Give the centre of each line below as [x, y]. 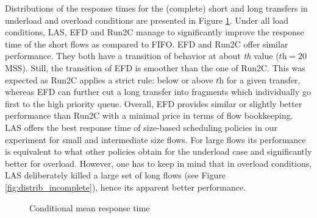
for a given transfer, [263, 79]
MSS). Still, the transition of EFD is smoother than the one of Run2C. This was [155, 67]
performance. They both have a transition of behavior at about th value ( [142, 56]
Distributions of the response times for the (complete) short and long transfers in [156, 8]
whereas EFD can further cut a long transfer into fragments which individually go [158, 92]
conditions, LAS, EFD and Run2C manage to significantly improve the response [155, 32]
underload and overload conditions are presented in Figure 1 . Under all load [147, 20]
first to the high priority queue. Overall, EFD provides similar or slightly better [154, 103]
